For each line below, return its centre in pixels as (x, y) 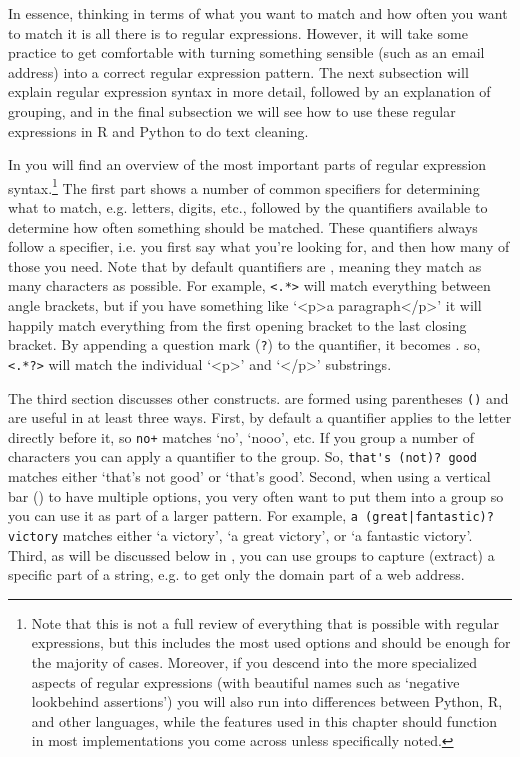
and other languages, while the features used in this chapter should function (264, 720)
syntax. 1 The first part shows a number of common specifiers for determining (244, 186)
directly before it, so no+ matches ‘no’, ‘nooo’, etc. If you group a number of (241, 436)
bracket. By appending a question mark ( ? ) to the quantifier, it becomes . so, (244, 344)
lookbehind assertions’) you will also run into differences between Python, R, (267, 701)
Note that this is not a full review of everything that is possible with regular (265, 622)
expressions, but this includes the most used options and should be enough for (271, 642)
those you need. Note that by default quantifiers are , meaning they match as (245, 265)
